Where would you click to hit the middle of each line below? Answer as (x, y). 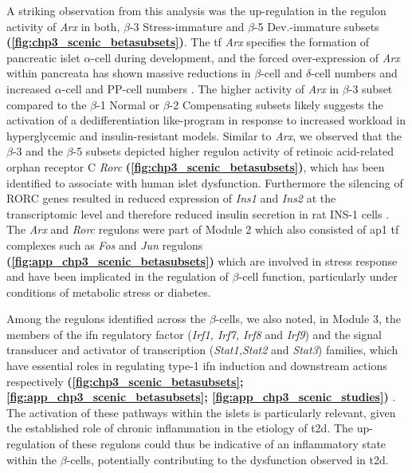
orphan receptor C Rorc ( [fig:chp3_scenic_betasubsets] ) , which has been (196, 166)
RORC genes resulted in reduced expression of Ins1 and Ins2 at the (171, 198)
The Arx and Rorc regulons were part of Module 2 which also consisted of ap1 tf (203, 229)
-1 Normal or (128, 104)
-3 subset (371, 88)
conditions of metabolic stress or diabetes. (109, 292)
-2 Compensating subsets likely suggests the (276, 104)
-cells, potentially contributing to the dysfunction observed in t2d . (228, 459)
